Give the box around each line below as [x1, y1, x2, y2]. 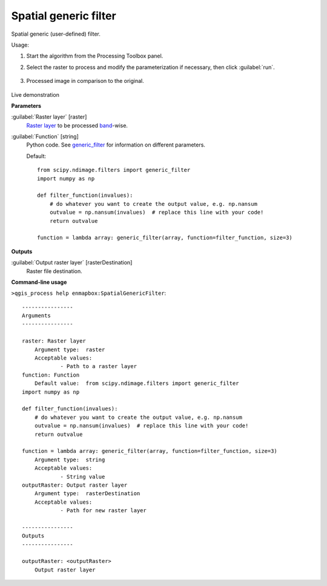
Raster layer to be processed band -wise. [26, 122, 128, 129]
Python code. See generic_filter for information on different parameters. [26, 141, 206, 148]
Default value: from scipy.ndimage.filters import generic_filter [34, 380, 239, 387]
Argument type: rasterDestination [34, 490, 140, 497]
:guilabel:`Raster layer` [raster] [11, 113, 87, 120]
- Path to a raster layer [60, 363, 137, 370]
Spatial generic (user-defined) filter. [11, 30, 101, 38]
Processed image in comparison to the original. [26, 77, 145, 85]
